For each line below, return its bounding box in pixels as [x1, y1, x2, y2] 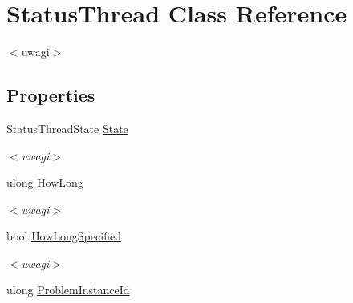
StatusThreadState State [6, 119, 128, 136]
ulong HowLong [6, 174, 83, 191]
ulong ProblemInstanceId [6, 281, 130, 298]
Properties [6, 83, 95, 107]
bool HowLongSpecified [6, 228, 121, 244]
